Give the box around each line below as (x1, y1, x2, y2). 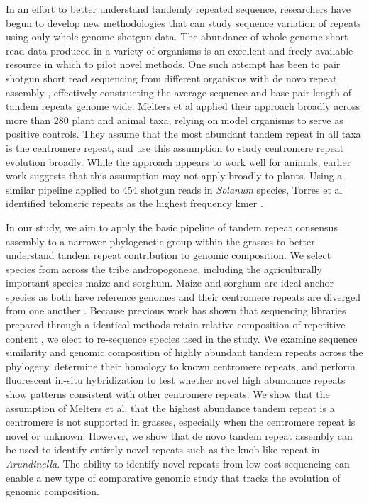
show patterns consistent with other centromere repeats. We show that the (6, 387, 330, 402)
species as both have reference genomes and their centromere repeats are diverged (6, 289, 360, 304)
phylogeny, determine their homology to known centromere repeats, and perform (6, 358, 356, 373)
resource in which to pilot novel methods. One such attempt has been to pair (6, 57, 341, 72)
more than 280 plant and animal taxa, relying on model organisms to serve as (6, 112, 343, 127)
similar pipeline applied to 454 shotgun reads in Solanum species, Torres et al (6, 182, 343, 197)
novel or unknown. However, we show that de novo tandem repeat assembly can (6, 428, 353, 443)
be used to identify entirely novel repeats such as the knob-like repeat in (6, 442, 320, 457)
